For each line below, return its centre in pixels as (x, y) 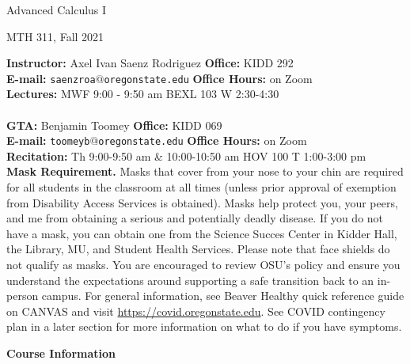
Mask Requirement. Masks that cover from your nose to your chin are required (205, 171)
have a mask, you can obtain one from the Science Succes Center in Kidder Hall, (202, 233)
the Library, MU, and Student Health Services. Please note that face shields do (198, 249)
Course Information (61, 353)
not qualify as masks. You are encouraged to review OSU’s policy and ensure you (203, 265)
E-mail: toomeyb (48, 140)
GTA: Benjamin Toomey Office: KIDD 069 (114, 125)
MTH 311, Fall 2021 (55, 36)
